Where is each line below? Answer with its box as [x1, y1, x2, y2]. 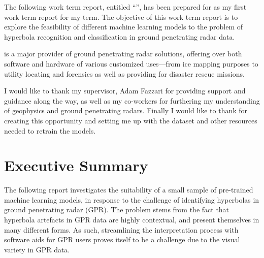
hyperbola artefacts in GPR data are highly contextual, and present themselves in [4, 214, 259, 225]
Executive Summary [4, 155, 148, 176]
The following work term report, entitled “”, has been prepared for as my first [4, 2, 247, 12]
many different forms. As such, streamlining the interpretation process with [4, 224, 239, 235]
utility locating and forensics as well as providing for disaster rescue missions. [4, 68, 245, 79]
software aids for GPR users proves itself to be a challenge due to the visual [4, 234, 240, 245]
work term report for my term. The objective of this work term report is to [4, 11, 238, 22]
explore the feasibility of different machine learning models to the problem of [4, 21, 243, 32]
